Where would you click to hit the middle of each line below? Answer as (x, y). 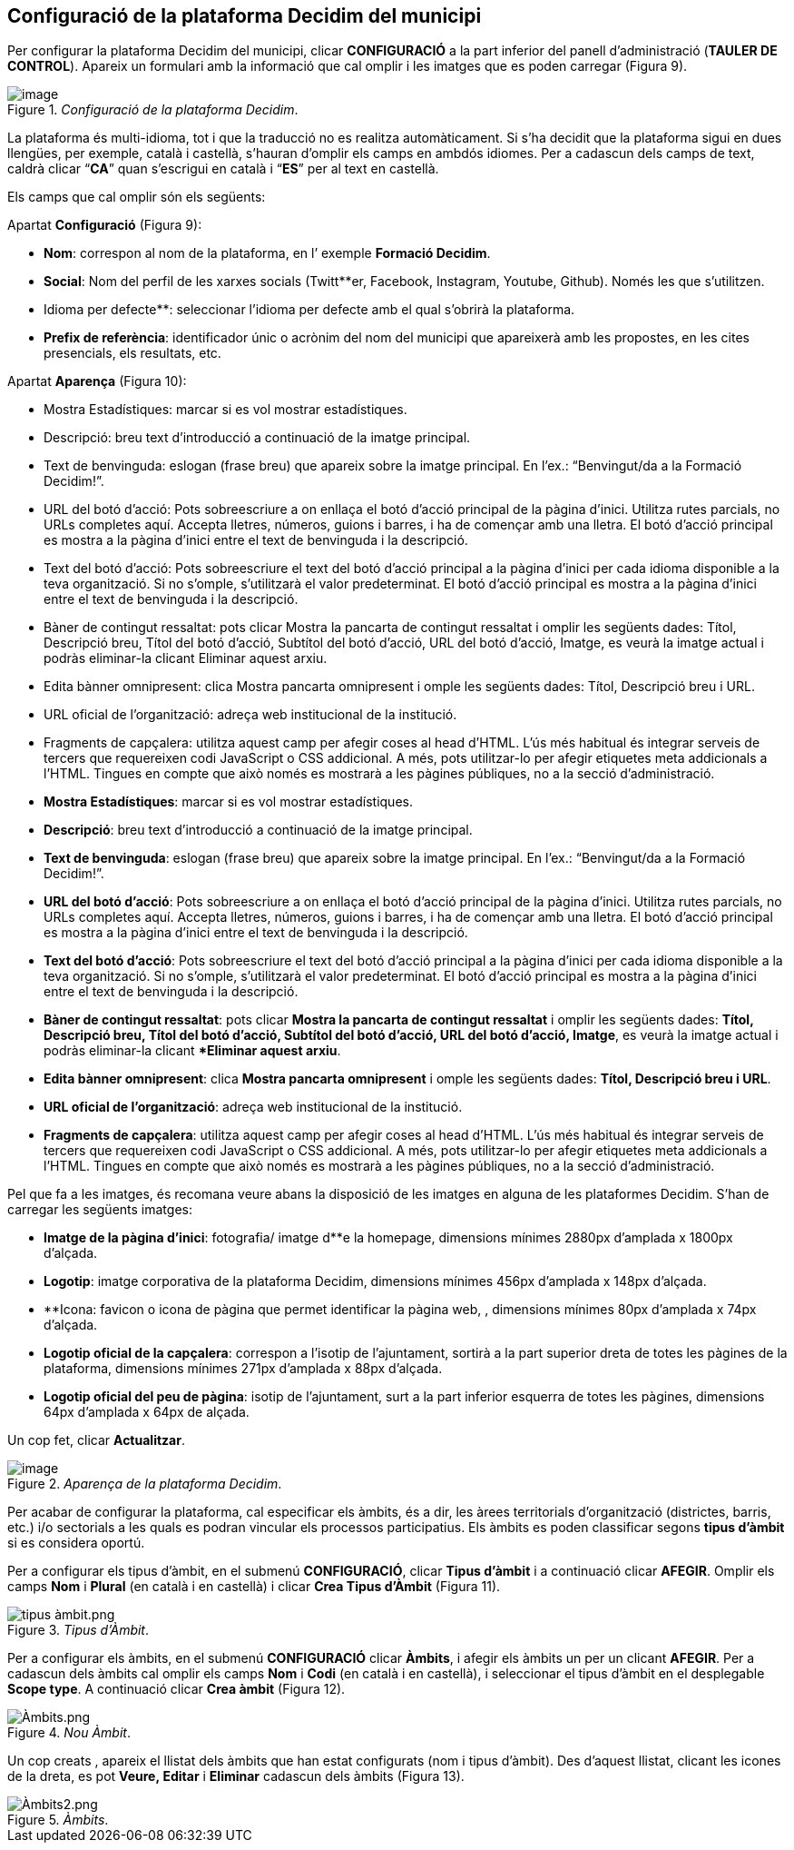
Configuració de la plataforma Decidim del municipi (245, 16)
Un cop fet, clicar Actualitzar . (96, 1440)
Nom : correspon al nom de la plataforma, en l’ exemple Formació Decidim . (267, 253)
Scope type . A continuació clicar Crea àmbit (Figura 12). (176, 1689)
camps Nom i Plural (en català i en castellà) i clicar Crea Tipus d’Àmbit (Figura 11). (254, 1587)
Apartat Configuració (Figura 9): (105, 225)
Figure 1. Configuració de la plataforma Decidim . (153, 110)
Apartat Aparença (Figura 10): (97, 381)
